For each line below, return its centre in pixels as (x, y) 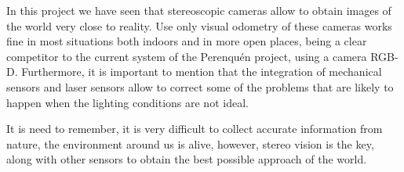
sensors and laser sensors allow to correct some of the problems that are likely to (200, 86)
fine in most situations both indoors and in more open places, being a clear (187, 41)
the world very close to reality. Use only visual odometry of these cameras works (199, 25)
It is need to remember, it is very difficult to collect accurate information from (195, 129)
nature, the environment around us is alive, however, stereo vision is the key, (190, 143)
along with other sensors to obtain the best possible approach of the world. (187, 159)
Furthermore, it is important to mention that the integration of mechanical (202, 72)
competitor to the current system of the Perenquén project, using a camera (187, 56)
